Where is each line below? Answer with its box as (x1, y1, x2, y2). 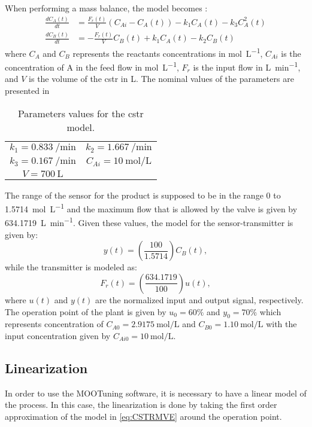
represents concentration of (5, 318, 104, 330)
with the (266, 318, 297, 330)
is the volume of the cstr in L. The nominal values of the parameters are (29, 72, 294, 85)
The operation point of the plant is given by (5, 305, 166, 318)
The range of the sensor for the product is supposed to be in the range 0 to (5, 188, 281, 201)
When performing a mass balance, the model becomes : (5, 2, 208, 14)
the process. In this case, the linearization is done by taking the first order (5, 398, 277, 411)
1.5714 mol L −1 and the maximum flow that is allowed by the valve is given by (5, 201, 298, 215)
